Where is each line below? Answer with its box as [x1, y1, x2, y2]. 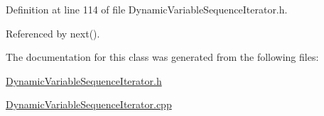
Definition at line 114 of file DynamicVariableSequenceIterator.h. [6, 2, 288, 16]
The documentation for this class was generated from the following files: [6, 50, 319, 64]
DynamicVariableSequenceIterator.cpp [6, 97, 172, 112]
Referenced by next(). [6, 25, 100, 40]
